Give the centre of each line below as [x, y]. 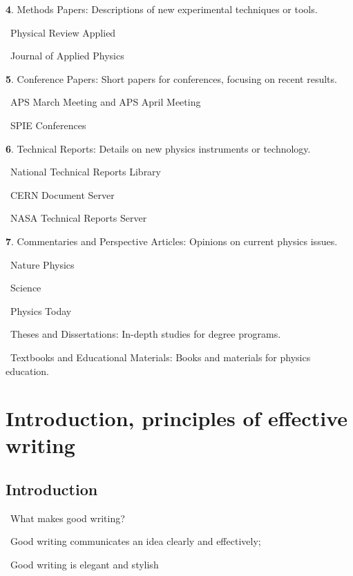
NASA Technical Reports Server [78, 218]
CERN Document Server [62, 194]
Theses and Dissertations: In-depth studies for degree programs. [145, 334]
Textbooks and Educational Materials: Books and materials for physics [160, 357]
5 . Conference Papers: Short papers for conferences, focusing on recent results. [171, 78]
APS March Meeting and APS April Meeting [105, 102]
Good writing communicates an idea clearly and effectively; [135, 541]
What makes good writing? [67, 518]
